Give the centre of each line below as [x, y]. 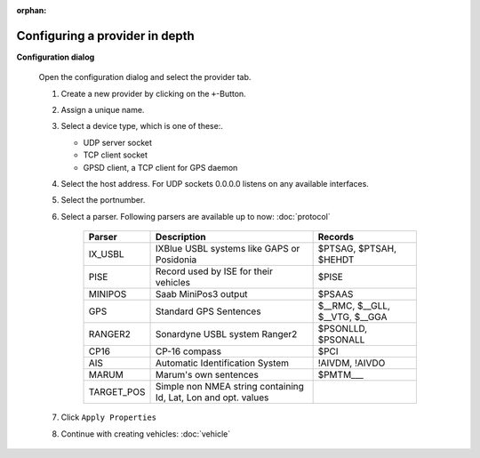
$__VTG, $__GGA [352, 317]
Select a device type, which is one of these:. [142, 126]
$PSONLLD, [343, 329]
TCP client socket [116, 155]
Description [181, 237]
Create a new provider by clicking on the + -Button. [153, 93]
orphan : [32, 10]
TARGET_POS [117, 392]
